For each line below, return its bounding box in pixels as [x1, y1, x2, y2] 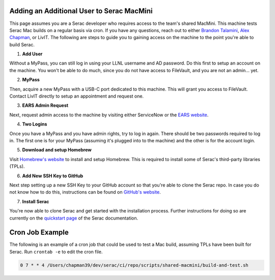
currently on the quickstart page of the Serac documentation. [9, 215, 139, 221]
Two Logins [22, 121, 47, 127]
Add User [22, 51, 43, 57]
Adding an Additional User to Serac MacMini [9, 7, 153, 15]
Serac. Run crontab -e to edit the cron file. [9, 248, 103, 255]
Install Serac [22, 198, 49, 204]
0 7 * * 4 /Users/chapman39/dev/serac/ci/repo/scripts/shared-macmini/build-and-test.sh [20, 262, 249, 268]
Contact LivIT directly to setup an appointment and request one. [9, 93, 144, 99]
